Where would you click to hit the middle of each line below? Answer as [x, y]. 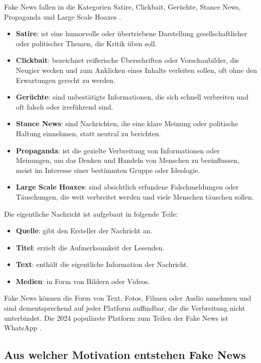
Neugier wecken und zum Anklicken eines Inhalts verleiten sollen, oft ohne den [136, 70]
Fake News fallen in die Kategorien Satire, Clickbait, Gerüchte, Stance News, [122, 7]
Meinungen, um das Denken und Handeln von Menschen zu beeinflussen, [127, 160]
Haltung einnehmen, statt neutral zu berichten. [88, 133]
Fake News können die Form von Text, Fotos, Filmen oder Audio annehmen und [128, 298]
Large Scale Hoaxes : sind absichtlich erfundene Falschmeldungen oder [127, 187]
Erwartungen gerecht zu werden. [66, 80]
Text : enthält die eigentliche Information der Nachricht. [102, 264]
